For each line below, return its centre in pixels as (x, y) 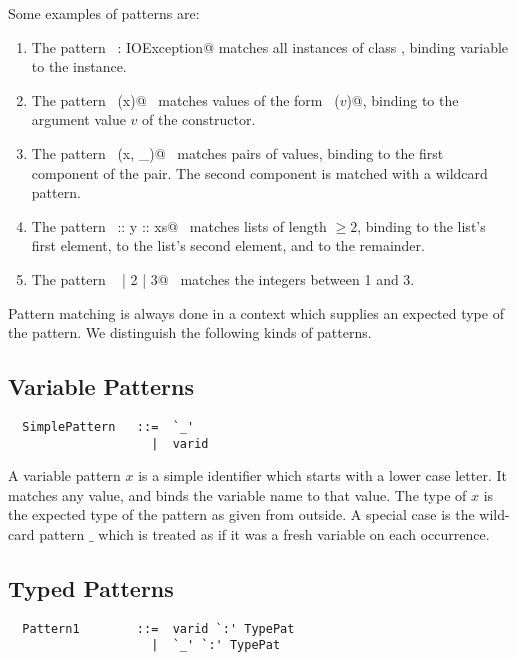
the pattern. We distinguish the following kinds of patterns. (190, 332)
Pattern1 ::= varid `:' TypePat (158, 628)
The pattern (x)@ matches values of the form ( (185, 99)
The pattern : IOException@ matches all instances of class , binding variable (270, 46)
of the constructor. (199, 119)
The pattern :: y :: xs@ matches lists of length (179, 225)
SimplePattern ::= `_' (108, 426)
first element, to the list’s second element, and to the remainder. (228, 245)
